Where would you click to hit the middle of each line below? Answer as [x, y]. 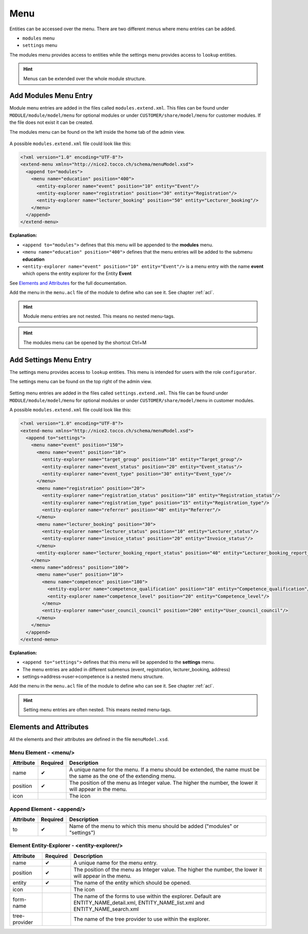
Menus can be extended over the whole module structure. [85, 78]
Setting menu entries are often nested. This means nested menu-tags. [97, 710]
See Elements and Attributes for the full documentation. [68, 283]
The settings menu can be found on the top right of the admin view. [81, 382]
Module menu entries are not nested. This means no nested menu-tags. [99, 316]
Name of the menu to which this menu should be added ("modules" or [154, 827]
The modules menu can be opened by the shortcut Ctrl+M [85, 343]
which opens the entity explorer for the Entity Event [77, 274]
